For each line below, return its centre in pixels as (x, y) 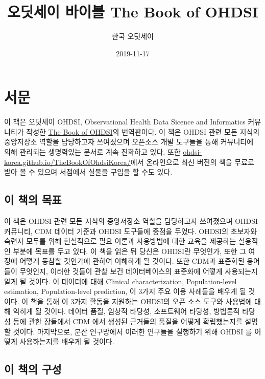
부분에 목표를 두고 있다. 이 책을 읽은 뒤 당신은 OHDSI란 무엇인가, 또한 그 (129, 251)
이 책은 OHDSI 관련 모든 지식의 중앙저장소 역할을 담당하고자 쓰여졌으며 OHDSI (131, 221)
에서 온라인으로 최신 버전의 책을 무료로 (192, 162)
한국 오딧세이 (133, 36)
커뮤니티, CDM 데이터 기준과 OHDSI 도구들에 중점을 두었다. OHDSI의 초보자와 (131, 231)
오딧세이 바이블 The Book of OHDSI (133, 12)
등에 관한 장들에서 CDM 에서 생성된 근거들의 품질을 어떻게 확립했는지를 (128, 321)
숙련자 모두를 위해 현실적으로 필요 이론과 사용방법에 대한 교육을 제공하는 (120, 241)
